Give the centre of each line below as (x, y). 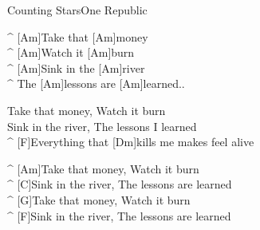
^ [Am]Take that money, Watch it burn (103, 168)
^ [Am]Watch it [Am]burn (71, 52)
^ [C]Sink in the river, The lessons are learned (120, 184)
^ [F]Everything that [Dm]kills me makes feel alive (131, 142)
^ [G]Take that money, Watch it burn (99, 199)
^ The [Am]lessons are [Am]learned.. (96, 83)
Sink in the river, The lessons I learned (102, 126)
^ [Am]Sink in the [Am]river (76, 67)
